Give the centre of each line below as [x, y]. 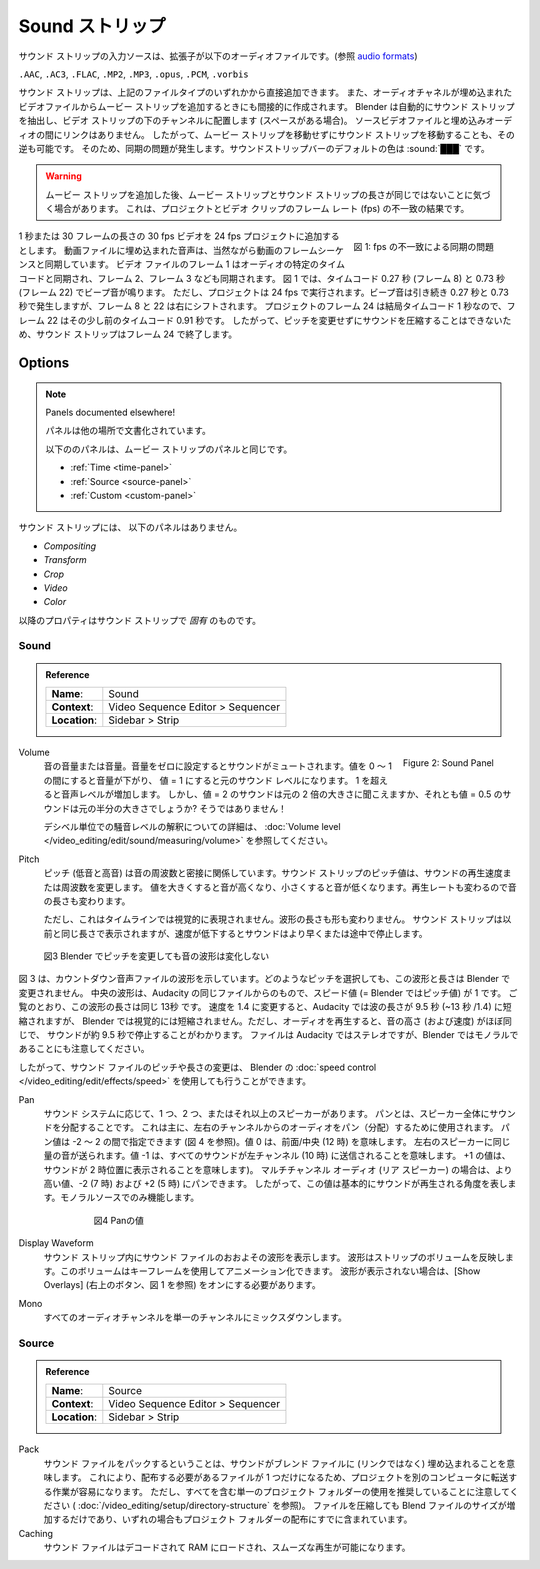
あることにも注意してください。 [84, 1049]
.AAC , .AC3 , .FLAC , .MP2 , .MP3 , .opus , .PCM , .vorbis [133, 74]
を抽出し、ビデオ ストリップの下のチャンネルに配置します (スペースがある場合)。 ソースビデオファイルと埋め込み [252, 121]
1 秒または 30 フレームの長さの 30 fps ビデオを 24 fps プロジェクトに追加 [170, 236]
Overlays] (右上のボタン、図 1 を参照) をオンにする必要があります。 [182, 1285]
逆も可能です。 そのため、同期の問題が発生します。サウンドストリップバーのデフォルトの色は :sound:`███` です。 [254, 148]
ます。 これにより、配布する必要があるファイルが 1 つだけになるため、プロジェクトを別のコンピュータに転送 [284, 1477]
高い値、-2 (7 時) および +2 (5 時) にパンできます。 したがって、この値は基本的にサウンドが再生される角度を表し [275, 1183]
